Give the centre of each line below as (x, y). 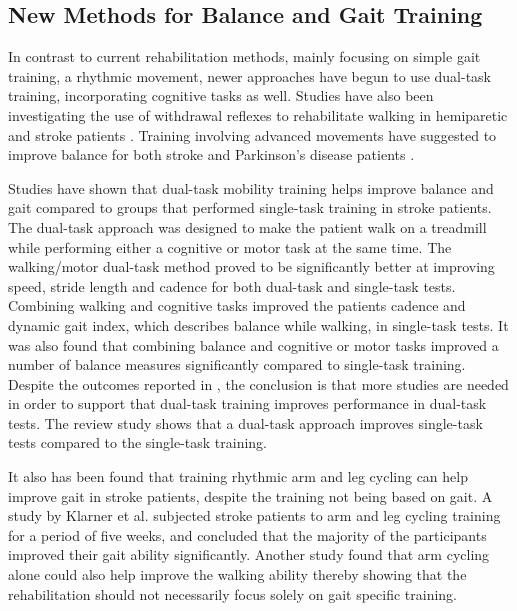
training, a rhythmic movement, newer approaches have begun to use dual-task (249, 75)
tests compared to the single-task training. (137, 442)
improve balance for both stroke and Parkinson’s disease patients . (211, 154)
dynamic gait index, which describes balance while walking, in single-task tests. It (258, 324)
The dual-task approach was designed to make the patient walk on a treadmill (247, 226)
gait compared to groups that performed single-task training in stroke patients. (250, 207)
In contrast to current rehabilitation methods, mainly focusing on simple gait (244, 56)
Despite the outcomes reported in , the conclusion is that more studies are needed (258, 383)
